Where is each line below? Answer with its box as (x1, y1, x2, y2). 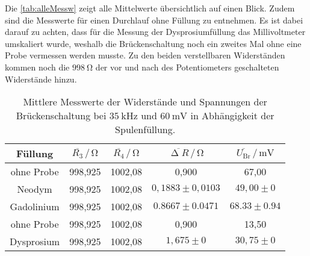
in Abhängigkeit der (190, 108, 274, 123)
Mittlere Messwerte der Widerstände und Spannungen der (23, 95, 267, 109)
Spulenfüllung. (115, 122, 176, 137)
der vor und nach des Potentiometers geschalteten (95, 60, 279, 73)
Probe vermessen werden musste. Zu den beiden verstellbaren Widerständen (5, 49, 285, 61)
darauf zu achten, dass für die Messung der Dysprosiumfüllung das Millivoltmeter (5, 25, 306, 38)
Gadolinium (10, 199, 60, 214)
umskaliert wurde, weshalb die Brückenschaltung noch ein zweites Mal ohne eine (5, 37, 302, 49)
